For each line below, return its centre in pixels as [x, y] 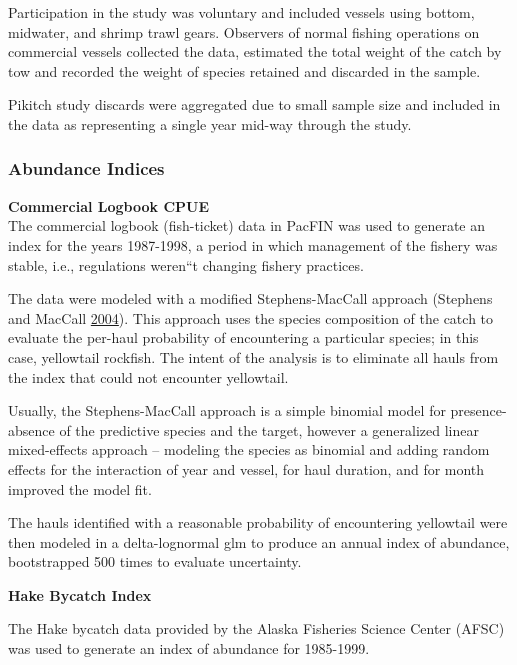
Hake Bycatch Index [80, 594]
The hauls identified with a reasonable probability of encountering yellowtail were [258, 522]
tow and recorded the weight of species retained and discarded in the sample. [244, 70]
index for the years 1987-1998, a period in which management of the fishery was [253, 244]
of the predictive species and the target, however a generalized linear [269, 429]
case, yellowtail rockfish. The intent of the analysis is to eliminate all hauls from [253, 356]
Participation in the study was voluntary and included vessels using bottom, [241, 12]
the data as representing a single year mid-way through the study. [210, 123]
